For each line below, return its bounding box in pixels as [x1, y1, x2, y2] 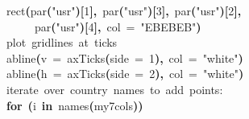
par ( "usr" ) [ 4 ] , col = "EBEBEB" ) [35, 18, 201, 35]
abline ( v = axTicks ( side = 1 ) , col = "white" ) [6, 49, 243, 66]
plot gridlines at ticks [6, 34, 118, 51]
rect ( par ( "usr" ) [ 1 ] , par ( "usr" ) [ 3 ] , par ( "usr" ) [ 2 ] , [6, 2, 242, 18]
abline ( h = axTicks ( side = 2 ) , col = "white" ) [6, 65, 244, 82]
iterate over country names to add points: [6, 80, 223, 97]
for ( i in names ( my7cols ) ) [6, 96, 143, 113]
